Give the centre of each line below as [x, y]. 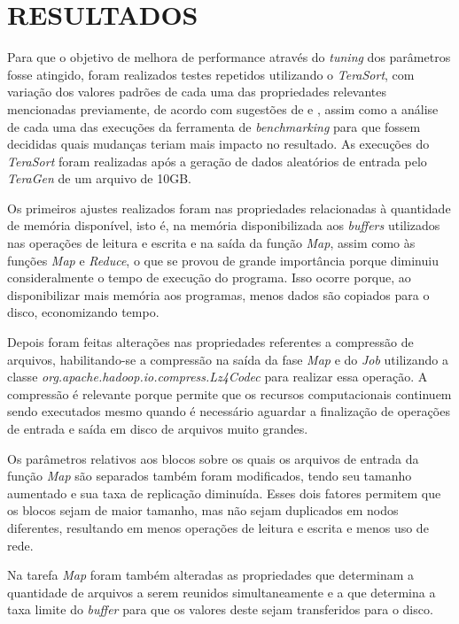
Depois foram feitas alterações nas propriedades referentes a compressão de [210, 342]
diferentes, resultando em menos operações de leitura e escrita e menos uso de [218, 527]
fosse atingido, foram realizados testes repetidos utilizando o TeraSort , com [211, 74]
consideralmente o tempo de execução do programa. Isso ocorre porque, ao [209, 277]
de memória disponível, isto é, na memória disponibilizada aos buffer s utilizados [224, 225]
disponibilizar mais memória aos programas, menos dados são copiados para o [218, 294]
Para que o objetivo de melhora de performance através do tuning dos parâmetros [229, 57]
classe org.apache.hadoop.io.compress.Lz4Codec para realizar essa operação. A [218, 377]
